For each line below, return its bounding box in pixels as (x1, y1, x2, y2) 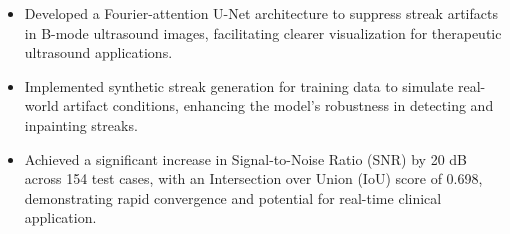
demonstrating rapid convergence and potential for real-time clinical (24, 187, 442, 208)
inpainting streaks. (24, 114, 138, 135)
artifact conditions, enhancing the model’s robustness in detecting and (63, 95, 494, 116)
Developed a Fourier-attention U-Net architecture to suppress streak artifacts (24, 3, 498, 23)
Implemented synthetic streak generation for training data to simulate (24, 75, 454, 96)
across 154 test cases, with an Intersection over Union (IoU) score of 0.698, (24, 168, 483, 189)
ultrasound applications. (24, 42, 173, 63)
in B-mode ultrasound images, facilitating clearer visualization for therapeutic (24, 22, 502, 43)
